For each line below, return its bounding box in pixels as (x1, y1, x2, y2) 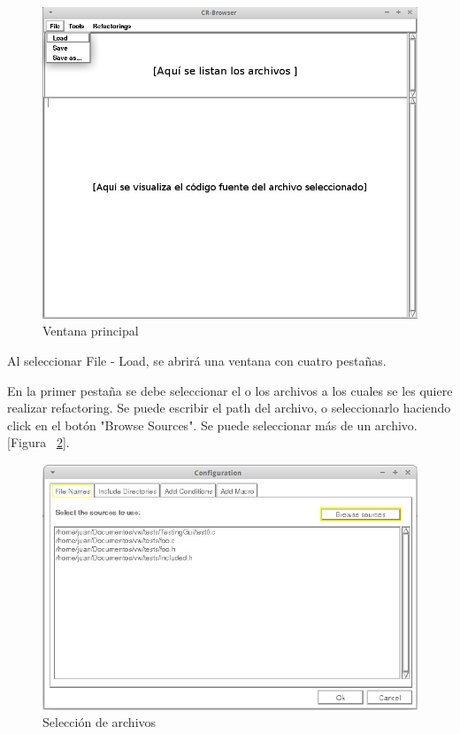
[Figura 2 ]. (7, 433, 70, 452)
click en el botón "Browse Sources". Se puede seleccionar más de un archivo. (7, 415, 418, 434)
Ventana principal (42, 321, 139, 340)
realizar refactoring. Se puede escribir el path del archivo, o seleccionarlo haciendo (7, 398, 451, 417)
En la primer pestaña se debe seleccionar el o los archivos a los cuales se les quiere (7, 381, 453, 399)
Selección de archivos (42, 713, 157, 731)
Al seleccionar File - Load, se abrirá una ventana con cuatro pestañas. (7, 352, 387, 370)
